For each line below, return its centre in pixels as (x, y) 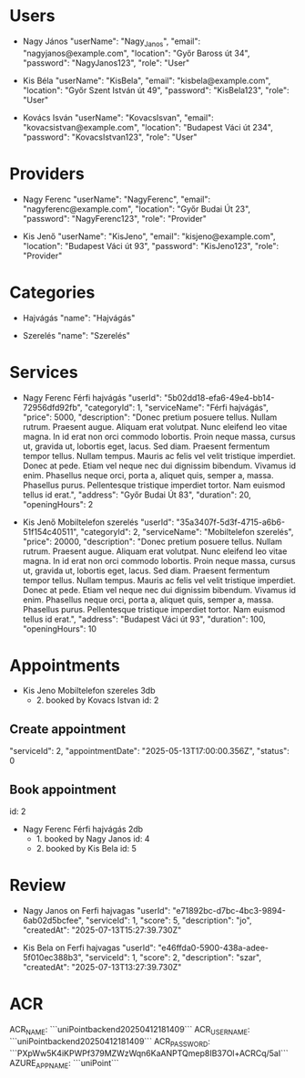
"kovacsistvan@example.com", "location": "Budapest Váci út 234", (147, 127)
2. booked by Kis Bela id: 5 (86, 849)
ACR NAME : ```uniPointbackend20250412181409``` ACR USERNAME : (130, 1030)
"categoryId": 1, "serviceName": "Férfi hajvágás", (176, 407)
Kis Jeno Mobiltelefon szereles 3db (89, 691)
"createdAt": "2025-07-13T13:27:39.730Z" (102, 968)
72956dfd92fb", (53, 407)
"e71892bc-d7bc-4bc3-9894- (229, 911)
